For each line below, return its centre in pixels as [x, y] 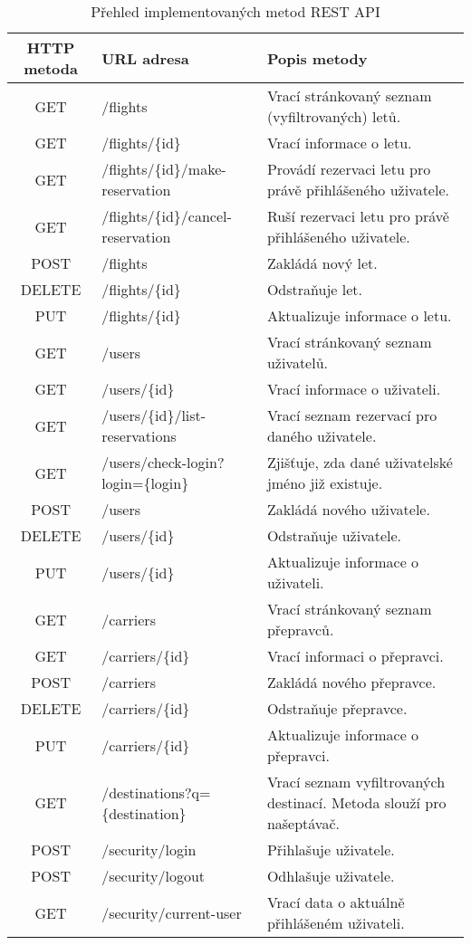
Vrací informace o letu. [339, 143]
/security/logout [154, 876]
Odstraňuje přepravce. [337, 708]
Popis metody [317, 58]
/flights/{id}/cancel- [167, 216]
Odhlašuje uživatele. [331, 876]
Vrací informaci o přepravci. [355, 656]
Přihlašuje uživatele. [331, 850]
